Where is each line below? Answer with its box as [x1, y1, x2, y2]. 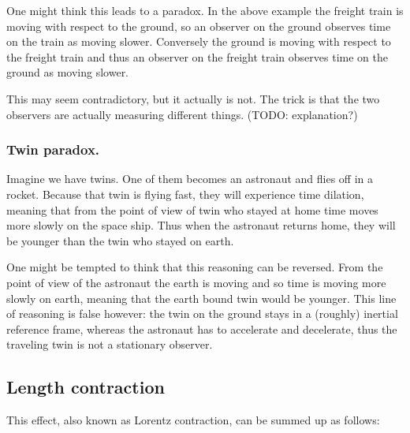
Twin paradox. [6, 140, 100, 159]
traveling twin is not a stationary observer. [6, 336, 213, 353]
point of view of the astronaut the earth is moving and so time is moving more [6, 274, 386, 290]
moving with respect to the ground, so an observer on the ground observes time [6, 17, 391, 34]
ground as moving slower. [6, 64, 129, 80]
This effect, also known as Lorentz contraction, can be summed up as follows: [6, 412, 380, 428]
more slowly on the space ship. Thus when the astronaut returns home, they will [6, 217, 396, 233]
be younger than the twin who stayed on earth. [6, 232, 234, 248]
